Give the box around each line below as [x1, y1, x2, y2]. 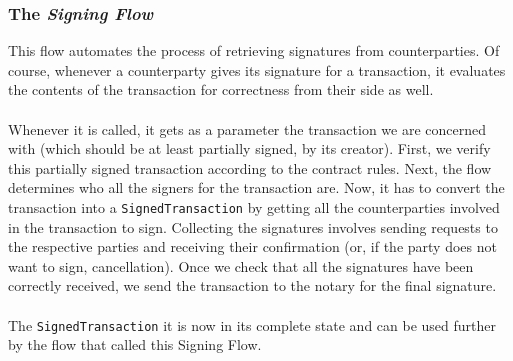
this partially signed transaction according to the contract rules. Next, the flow [8, 157, 492, 178]
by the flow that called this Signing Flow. [8, 334, 262, 355]
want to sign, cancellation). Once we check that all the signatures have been [8, 255, 474, 276]
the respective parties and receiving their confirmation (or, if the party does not [8, 236, 497, 257]
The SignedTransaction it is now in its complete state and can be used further [8, 314, 497, 335]
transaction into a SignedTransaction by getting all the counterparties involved [8, 196, 500, 217]
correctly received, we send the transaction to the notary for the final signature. [8, 275, 497, 296]
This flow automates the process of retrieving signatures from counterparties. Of [8, 40, 500, 61]
